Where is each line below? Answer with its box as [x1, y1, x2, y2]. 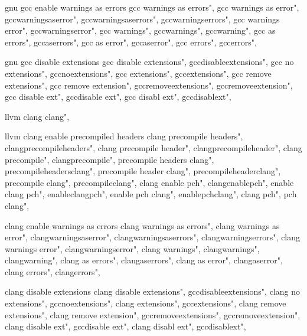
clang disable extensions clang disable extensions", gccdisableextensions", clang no [5, 285, 300, 298]
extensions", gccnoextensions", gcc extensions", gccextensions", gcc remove [5, 67, 272, 79]
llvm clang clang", [5, 110, 70, 122]
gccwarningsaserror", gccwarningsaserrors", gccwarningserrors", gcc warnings [5, 12, 280, 25]
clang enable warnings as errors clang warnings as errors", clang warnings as [5, 219, 280, 231]
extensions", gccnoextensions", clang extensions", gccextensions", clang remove [5, 297, 286, 309]
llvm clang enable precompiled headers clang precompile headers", [5, 130, 243, 142]
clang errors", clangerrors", [5, 265, 100, 278]
